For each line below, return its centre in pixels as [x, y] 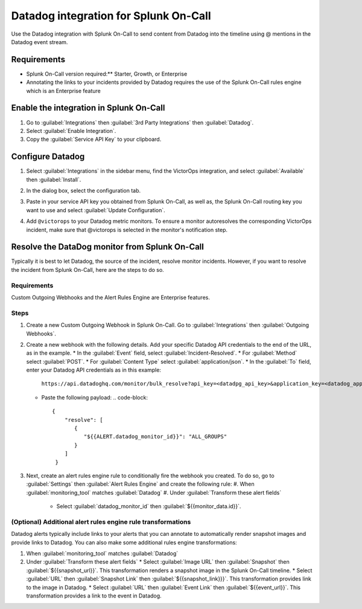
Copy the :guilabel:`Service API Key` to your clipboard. [94, 140]
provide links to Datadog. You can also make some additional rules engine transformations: [124, 542]
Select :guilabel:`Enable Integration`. [71, 130]
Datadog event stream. [40, 42]
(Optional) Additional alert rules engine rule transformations [101, 521]
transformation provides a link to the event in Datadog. [94, 596]
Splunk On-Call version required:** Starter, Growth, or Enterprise [107, 74]
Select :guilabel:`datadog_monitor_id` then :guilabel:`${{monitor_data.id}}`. [149, 506]
